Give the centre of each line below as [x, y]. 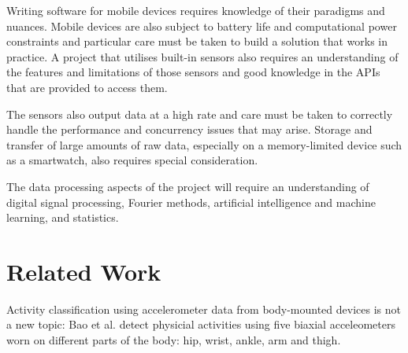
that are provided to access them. [87, 87]
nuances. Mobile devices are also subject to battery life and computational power [202, 26]
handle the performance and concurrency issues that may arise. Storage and [189, 129]
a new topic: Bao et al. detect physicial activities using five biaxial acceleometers [201, 324]
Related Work [84, 271]
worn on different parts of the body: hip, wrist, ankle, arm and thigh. [174, 340]
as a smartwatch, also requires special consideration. [132, 160]
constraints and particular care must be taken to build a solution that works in [197, 41]
